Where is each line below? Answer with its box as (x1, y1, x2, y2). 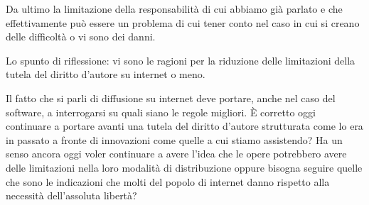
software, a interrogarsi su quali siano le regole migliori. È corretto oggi (6, 104, 316, 119)
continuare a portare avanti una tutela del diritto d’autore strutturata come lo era (6, 118, 363, 133)
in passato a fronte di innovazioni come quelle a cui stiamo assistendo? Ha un (6, 132, 343, 147)
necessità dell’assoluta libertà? (6, 188, 137, 203)
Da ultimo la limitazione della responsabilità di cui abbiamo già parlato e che (6, 1, 343, 16)
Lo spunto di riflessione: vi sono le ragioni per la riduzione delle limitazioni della (6, 52, 355, 67)
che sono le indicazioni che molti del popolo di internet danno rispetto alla (6, 174, 330, 189)
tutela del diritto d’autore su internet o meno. (6, 67, 205, 82)
